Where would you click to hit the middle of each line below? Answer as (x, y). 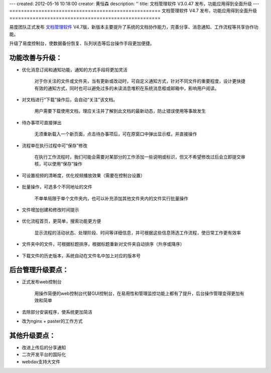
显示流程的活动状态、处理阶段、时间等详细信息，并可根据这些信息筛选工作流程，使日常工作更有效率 (138, 233)
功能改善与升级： (36, 58)
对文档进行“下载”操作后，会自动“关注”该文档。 (70, 100)
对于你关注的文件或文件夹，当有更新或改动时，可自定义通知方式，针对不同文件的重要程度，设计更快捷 (140, 81)
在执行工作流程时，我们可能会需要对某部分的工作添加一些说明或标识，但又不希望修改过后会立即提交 (138, 157)
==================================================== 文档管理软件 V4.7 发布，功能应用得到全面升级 (133, 11)
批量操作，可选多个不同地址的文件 (57, 187)
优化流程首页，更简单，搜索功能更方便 (61, 221)
